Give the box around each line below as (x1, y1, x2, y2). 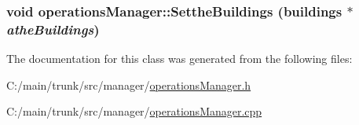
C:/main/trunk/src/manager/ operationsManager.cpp (6, 103, 262, 119)
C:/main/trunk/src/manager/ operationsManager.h (6, 76, 251, 93)
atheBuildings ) (6, 19, 100, 39)
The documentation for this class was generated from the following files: (6, 50, 353, 67)
